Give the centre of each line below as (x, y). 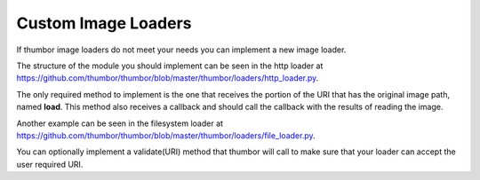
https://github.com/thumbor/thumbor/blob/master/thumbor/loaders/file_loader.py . (166, 135)
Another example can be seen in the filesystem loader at (120, 123)
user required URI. (50, 164)
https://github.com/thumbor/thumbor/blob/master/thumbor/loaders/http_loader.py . (168, 78)
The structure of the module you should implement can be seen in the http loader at (170, 66)
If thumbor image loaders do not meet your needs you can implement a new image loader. (181, 50)
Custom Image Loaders (104, 23)
